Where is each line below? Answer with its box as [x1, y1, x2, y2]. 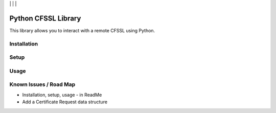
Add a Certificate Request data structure [22, 99, 107, 105]
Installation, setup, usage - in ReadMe [22, 92, 102, 98]
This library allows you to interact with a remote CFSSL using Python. [9, 27, 155, 33]
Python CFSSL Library [9, 14, 81, 22]
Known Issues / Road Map [9, 81, 76, 88]
